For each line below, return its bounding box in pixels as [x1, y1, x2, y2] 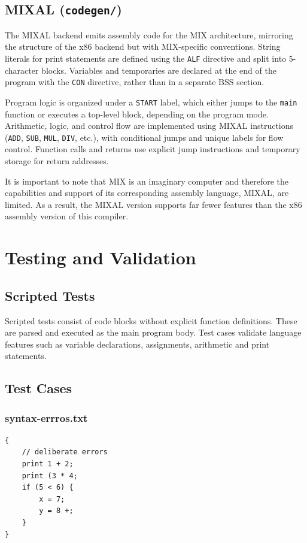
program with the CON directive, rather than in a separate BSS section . [5, 76, 265, 88]
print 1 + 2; [22, 460, 74, 469]
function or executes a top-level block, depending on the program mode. [5, 107, 269, 120]
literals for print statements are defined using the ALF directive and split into [5, 52, 287, 64]
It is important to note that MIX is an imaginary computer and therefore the [5, 174, 289, 187]
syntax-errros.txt [5, 410, 88, 425]
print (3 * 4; [22, 471, 78, 480]
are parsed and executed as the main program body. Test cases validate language [5, 326, 302, 339]
